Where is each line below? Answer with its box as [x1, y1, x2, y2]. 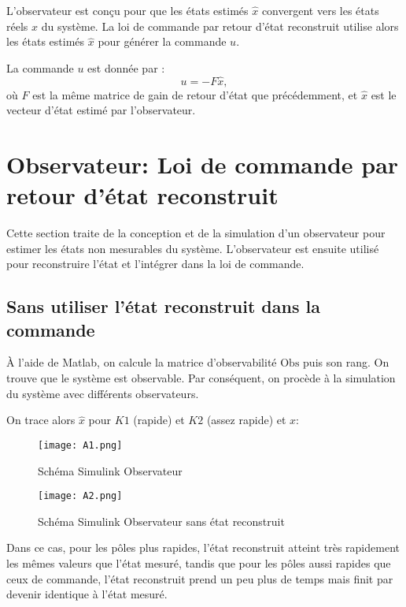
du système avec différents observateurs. [6, 385, 199, 401]
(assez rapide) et [206, 411, 286, 428]
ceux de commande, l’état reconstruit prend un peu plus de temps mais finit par [6, 570, 393, 587]
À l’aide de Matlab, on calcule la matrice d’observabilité [6, 354, 277, 371]
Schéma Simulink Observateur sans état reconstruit [38, 512, 285, 529]
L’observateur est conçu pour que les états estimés [6, 2, 249, 18]
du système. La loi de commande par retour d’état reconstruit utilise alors [41, 17, 399, 34]
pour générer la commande [98, 33, 227, 50]
